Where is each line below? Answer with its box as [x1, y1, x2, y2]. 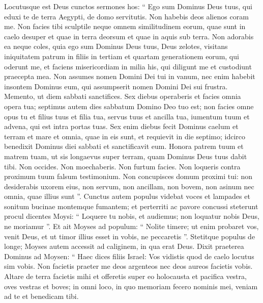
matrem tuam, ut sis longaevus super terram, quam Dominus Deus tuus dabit [4, 150, 247, 161]
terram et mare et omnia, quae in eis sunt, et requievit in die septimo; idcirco [4, 131, 246, 141]
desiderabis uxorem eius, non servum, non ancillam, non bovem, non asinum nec [4, 181, 254, 191]
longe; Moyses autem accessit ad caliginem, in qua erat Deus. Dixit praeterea [4, 241, 244, 251]
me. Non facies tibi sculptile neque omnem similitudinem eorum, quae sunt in [4, 21, 246, 32]
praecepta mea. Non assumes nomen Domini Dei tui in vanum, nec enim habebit [4, 71, 255, 82]
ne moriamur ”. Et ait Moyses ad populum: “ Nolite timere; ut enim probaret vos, [4, 221, 259, 232]
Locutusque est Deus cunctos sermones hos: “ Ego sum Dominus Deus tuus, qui [4, 1, 252, 11]
